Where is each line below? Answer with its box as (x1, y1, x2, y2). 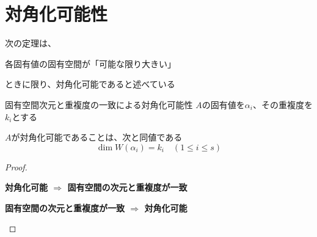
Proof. (5, 160, 27, 173)
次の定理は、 (5, 37, 56, 49)
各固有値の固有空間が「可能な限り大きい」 (5, 57, 176, 70)
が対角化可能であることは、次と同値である (11, 131, 183, 144)
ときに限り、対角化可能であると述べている (5, 78, 175, 90)
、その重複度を (252, 98, 313, 111)
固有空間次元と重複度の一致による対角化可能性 (5, 98, 193, 111)
